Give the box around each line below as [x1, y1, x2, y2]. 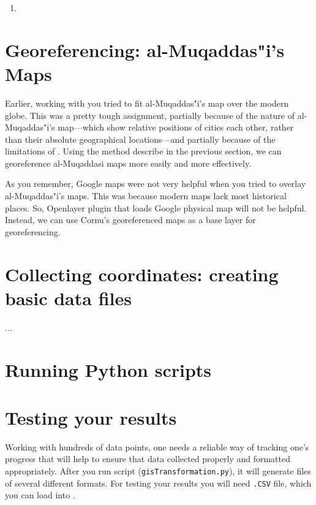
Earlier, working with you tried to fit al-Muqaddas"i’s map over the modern [5, 96, 289, 109]
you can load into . [5, 488, 75, 501]
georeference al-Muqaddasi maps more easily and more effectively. [5, 156, 252, 169]
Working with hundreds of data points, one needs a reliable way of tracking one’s [5, 440, 309, 453]
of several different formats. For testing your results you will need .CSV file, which [5, 476, 312, 489]
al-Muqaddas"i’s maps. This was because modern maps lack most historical [5, 189, 287, 202]
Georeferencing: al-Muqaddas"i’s [5, 37, 285, 62]
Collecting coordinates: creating [5, 261, 279, 286]
